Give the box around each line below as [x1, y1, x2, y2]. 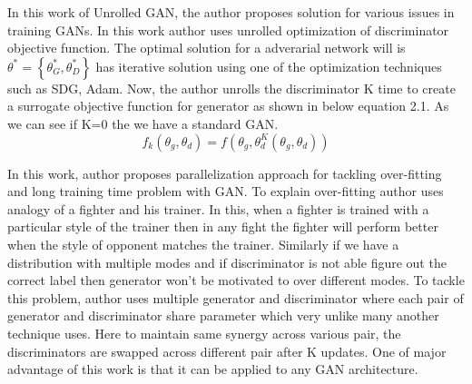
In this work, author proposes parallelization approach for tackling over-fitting [7, 163, 442, 182]
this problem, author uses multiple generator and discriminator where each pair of [7, 288, 464, 307]
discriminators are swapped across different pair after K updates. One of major [7, 341, 447, 360]
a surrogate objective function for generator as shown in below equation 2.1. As [7, 96, 449, 115]
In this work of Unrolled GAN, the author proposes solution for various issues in [7, 3, 455, 21]
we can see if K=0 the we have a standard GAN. [7, 113, 279, 133]
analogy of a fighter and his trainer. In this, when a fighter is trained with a [7, 199, 429, 218]
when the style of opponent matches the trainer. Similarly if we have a [7, 234, 399, 253]
